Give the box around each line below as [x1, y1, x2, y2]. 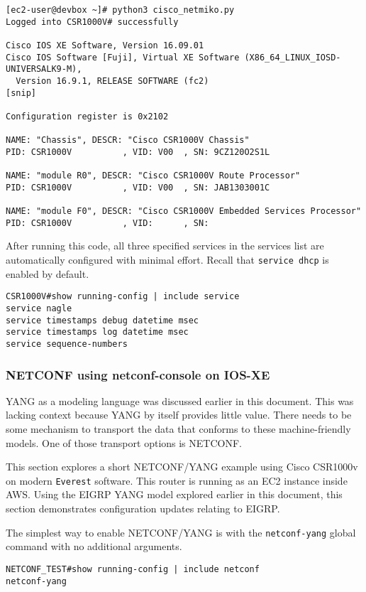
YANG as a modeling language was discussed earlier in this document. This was [6, 393, 354, 408]
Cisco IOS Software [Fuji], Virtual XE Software [6, 52, 240, 63]
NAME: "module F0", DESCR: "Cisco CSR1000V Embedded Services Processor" [6, 206, 362, 217]
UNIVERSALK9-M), [6, 64, 82, 75]
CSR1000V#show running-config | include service [6, 291, 240, 302]
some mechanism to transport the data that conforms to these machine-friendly [6, 421, 351, 436]
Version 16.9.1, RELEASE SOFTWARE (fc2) [16, 75, 209, 86]
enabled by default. [6, 266, 89, 281]
